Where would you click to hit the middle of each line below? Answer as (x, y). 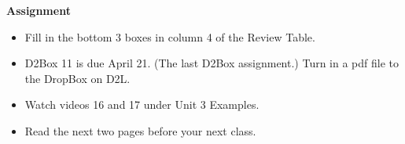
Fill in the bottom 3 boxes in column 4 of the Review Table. (170, 36)
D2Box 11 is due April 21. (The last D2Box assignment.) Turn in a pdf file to (212, 63)
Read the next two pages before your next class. (140, 130)
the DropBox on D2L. (77, 78)
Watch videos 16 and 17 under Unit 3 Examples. (142, 104)
